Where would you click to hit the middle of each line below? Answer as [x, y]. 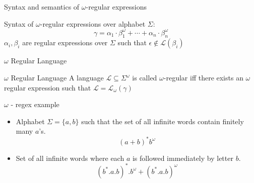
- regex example [35, 104]
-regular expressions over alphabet [93, 23]
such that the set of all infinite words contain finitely [163, 121]
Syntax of [19, 23]
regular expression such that [48, 87]
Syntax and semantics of [42, 7]
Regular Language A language [57, 78]
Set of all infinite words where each [70, 158]
